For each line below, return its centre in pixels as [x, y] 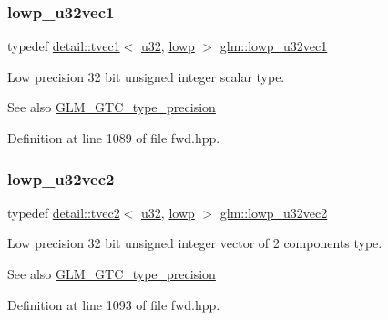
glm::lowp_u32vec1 [274, 46]
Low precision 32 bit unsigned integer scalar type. [146, 76]
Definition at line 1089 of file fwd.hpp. [114, 138]
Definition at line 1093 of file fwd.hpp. [114, 304]
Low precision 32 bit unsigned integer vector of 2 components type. [195, 243]
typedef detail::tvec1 [64, 46]
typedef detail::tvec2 [64, 212]
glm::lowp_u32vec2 [274, 212]
